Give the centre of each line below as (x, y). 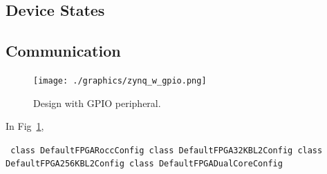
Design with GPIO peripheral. (97, 103)
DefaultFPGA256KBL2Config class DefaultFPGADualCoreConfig (144, 164)
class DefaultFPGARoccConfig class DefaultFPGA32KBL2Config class (167, 150)
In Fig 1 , (25, 126)
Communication (63, 51)
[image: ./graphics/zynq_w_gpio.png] (120, 80)
